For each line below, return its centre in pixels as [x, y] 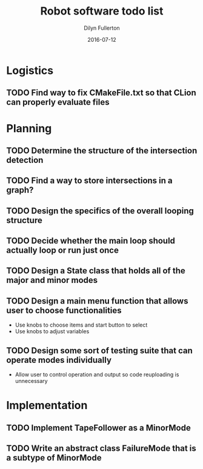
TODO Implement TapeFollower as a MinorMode [98, 427]
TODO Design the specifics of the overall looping [100, 211]
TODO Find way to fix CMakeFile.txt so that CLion [101, 93]
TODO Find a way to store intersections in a [89, 181]
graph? [20, 190]
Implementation [47, 406]
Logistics [30, 70]
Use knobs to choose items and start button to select [81, 325]
